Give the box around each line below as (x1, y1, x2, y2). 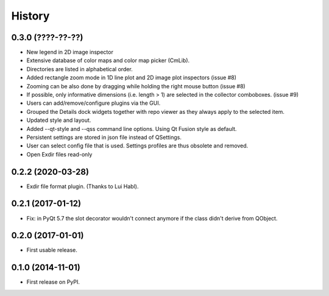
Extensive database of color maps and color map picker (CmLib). (26, 57, 190, 64)
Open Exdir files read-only (26, 150, 93, 158)
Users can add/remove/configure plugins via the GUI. (26, 99, 161, 107)
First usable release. (26, 247, 77, 254)
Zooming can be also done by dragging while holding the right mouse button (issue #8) (26, 82, 246, 90)
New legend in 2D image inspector (26, 49, 114, 56)
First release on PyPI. (26, 278, 80, 286)
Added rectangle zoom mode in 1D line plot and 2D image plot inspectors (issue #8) (26, 74, 237, 82)
